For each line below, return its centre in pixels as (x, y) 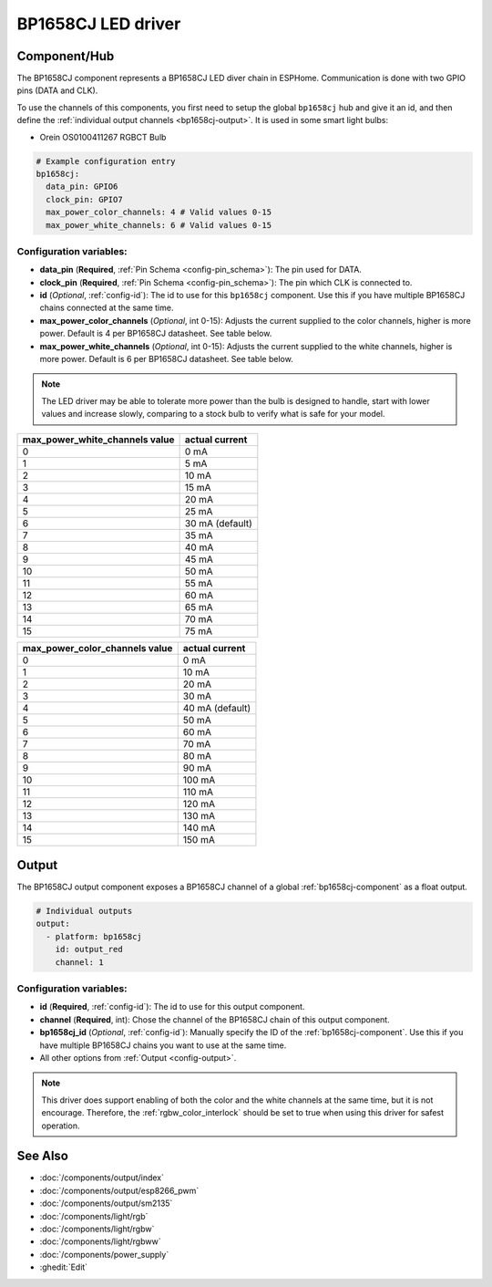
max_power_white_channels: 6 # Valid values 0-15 (159, 225)
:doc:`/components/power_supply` (104, 1254)
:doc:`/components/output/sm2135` (106, 1203)
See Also (42, 1156)
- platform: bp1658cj (94, 936)
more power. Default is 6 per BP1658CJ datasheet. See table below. (166, 359)
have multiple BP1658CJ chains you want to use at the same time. (163, 1045)
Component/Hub (66, 56)
